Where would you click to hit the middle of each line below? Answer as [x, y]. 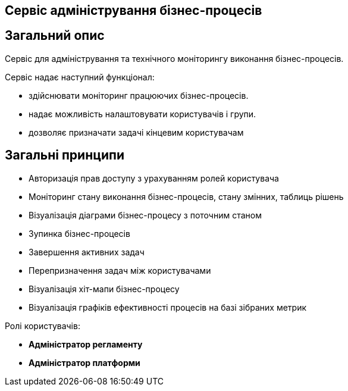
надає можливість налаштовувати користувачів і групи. [142, 114]
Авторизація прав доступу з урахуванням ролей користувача [154, 178]
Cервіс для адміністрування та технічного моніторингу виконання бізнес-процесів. [174, 58]
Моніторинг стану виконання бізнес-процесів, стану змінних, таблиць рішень [186, 196]
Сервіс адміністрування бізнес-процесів [134, 10]
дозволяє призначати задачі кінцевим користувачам [136, 132]
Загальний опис [55, 36]
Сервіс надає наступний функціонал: [80, 77]
